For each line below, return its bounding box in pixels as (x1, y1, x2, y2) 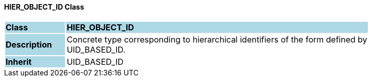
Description (6, 39, 52, 50)
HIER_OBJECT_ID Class (4, 3, 84, 11)
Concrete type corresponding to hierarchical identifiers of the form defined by (67, 34, 367, 45)
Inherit (6, 56, 32, 67)
